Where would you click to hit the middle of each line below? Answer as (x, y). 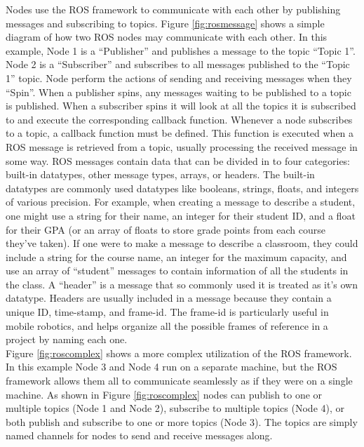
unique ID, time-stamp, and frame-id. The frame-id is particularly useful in (167, 312)
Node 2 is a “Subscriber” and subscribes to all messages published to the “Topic (178, 64)
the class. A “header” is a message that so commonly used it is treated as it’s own (182, 284)
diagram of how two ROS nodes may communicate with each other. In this (167, 37)
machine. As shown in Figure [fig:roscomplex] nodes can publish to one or (164, 394)
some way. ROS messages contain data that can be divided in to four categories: (178, 160)
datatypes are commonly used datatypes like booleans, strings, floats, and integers (182, 188)
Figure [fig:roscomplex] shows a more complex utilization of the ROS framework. (179, 353)
